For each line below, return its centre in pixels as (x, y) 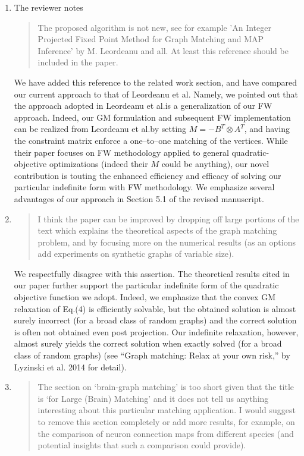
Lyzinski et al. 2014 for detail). (70, 367)
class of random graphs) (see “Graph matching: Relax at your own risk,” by (152, 355)
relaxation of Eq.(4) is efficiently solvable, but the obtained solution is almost (155, 308)
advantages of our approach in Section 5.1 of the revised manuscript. (139, 198)
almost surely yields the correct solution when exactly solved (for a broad (148, 343)
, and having (267, 129)
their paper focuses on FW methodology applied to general (121, 152)
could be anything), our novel (215, 164)
